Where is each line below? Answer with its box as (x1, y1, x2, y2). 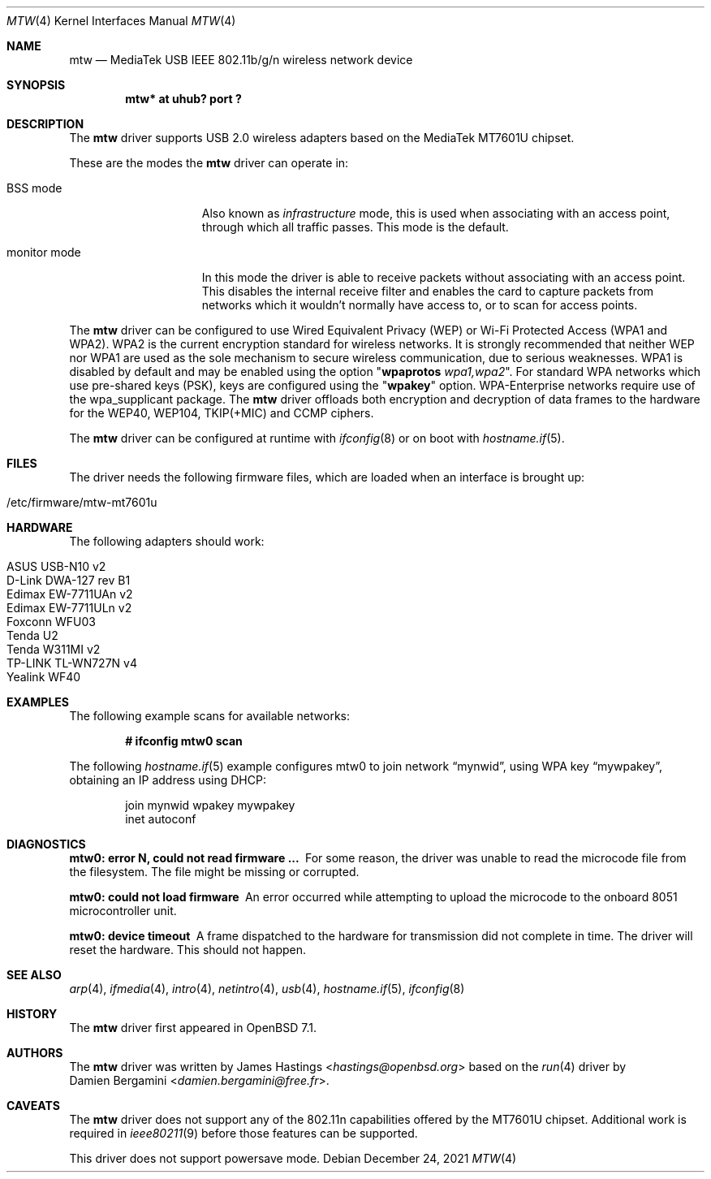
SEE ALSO (6, 968, 62, 982)
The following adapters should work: (69, 534, 265, 548)
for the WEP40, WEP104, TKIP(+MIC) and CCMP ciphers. (69, 406, 374, 420)
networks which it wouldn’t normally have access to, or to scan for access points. (201, 298, 638, 312)
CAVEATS (6, 1099, 60, 1112)
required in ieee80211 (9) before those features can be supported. (69, 1126, 418, 1140)
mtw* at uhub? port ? (125, 92, 242, 106)
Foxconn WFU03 (6, 615, 96, 628)
